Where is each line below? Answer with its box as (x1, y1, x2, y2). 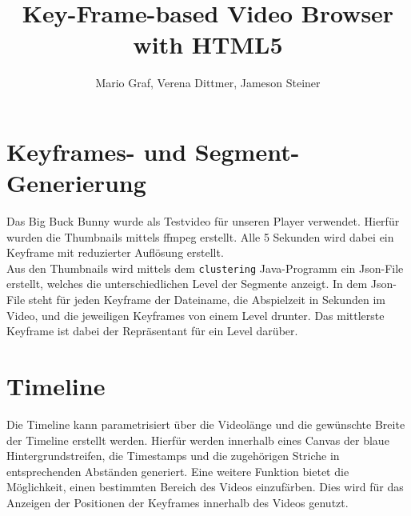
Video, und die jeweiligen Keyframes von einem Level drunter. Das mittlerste (6, 306, 385, 323)
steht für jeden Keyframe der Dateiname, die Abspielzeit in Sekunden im (28, 291, 385, 308)
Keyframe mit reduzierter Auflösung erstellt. (6, 244, 224, 261)
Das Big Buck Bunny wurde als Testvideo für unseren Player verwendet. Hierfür (6, 213, 400, 230)
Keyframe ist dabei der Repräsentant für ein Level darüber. (6, 322, 298, 339)
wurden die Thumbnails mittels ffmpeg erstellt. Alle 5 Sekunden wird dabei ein (6, 228, 394, 245)
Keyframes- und (6, 134, 187, 167)
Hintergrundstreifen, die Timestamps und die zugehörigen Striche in (6, 447, 340, 464)
